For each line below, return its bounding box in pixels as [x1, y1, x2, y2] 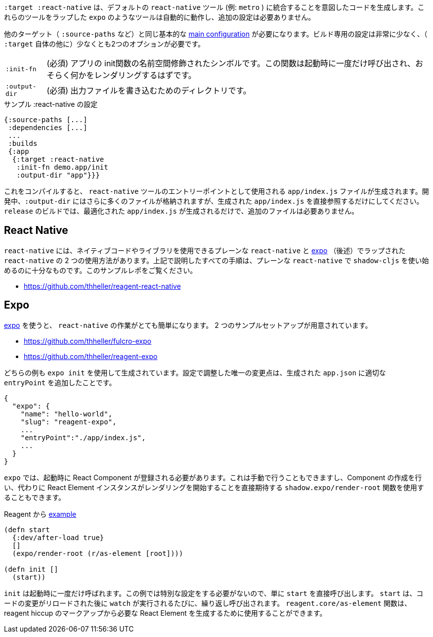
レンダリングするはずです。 [94, 70, 196, 80]
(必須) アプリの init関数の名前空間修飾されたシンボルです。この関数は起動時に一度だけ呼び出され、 [46, 58, 416, 68]
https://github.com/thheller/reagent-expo [24, 352, 158, 361]
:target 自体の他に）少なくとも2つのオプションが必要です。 [4, 40, 205, 48]
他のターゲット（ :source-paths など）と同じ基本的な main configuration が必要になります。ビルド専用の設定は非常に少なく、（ [4, 30, 428, 38]
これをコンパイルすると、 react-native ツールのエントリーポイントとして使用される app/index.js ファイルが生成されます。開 [4, 187, 429, 195]
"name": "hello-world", [20, 409, 113, 418]
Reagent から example [4, 509, 77, 518]
